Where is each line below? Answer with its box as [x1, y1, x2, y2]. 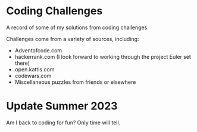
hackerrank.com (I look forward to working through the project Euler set [14, 53, 192, 60]
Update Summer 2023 [6, 99, 118, 113]
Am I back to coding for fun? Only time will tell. [6, 119, 121, 126]
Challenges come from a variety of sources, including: [6, 35, 139, 42]
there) [14, 59, 30, 67]
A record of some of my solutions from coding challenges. [6, 24, 149, 31]
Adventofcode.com [14, 46, 62, 54]
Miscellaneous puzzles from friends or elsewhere [14, 78, 136, 86]
